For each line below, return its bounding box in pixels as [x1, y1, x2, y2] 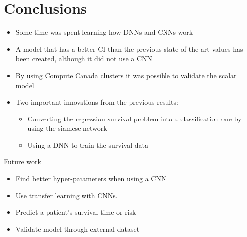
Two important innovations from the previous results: [15, 97, 178, 107]
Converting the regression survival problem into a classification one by [27, 113, 242, 123]
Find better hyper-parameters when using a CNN [15, 173, 166, 184]
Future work [4, 156, 41, 167]
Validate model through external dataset [15, 223, 140, 234]
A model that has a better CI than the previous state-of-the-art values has [15, 43, 243, 54]
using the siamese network [27, 123, 107, 133]
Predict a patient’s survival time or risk [15, 207, 136, 217]
